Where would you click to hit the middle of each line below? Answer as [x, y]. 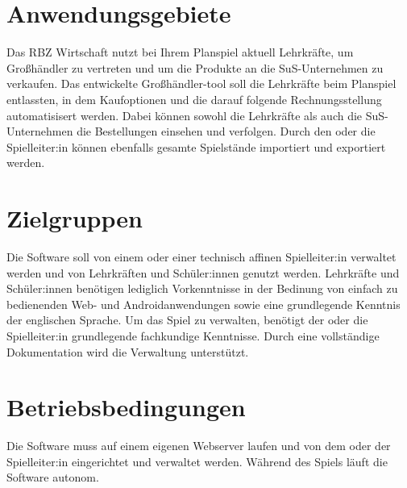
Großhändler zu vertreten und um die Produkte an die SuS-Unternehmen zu [195, 67]
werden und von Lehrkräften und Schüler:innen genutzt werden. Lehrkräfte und [203, 272]
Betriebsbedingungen [126, 407]
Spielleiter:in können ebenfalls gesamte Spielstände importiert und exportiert [196, 146]
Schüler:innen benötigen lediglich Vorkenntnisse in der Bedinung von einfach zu [202, 288]
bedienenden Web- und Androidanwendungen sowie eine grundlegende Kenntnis [203, 304]
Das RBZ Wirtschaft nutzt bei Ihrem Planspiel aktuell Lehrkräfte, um [180, 52]
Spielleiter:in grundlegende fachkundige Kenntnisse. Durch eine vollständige [193, 335]
